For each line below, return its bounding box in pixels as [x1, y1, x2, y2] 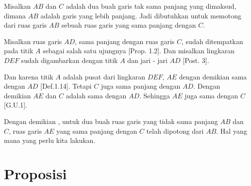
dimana [4, 10, 26, 20]
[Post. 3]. [183, 55, 209, 65]
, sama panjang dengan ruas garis [75, 36, 175, 46]
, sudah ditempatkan [182, 36, 243, 46]
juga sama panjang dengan [100, 81, 181, 91]
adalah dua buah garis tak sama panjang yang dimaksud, [66, 1, 236, 11]
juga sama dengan [184, 90, 238, 100]
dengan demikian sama [179, 71, 247, 81]
